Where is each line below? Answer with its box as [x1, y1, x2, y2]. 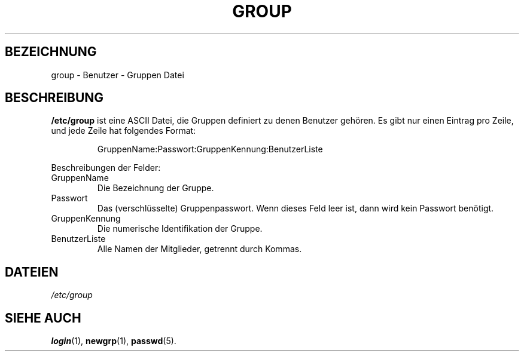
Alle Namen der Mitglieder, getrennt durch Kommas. [97, 244, 302, 254]
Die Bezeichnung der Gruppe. [97, 183, 214, 194]
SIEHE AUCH [5, 310, 81, 326]
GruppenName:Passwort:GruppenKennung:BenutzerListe [97, 144, 323, 155]
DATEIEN [5, 264, 59, 280]
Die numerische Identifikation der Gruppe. [97, 223, 263, 234]
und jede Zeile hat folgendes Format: [51, 125, 196, 136]
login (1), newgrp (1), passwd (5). [51, 336, 176, 346]
